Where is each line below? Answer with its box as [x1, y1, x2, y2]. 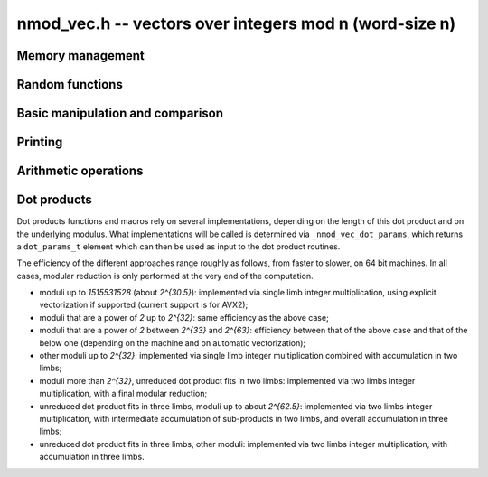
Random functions [16, 77, 124, 92]
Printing [16, 135, 63, 150]
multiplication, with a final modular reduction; [39, 388, 208, 399]
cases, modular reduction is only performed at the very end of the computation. [16, 270, 314, 281]
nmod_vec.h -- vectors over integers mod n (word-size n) [16, 14, 456, 33]
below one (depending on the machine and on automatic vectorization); [39, 337, 306, 348]
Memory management [16, 48, 145, 63]
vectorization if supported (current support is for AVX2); [39, 299, 249, 311]
